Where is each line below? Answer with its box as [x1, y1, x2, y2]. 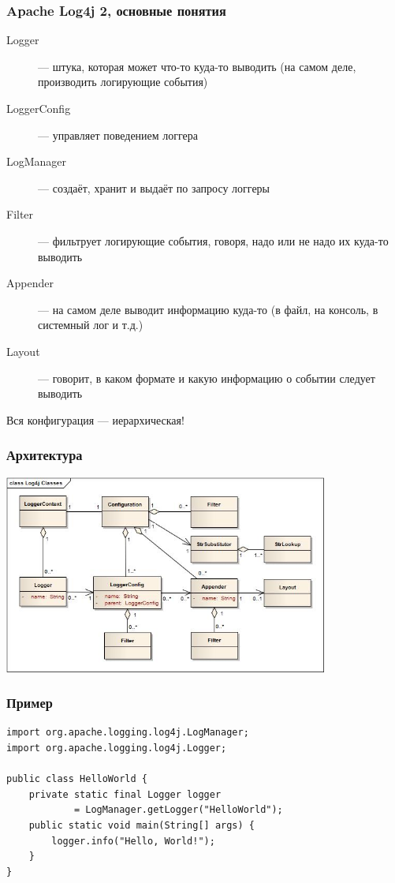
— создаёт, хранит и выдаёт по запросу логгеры [38, 179, 270, 196]
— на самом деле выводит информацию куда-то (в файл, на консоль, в [38, 301, 378, 317]
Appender [6, 275, 54, 291]
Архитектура [6, 445, 83, 465]
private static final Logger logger [28, 788, 222, 800]
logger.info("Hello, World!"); [51, 835, 215, 847]
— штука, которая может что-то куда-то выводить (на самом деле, [38, 58, 356, 74]
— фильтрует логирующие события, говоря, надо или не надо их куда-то [38, 232, 389, 249]
